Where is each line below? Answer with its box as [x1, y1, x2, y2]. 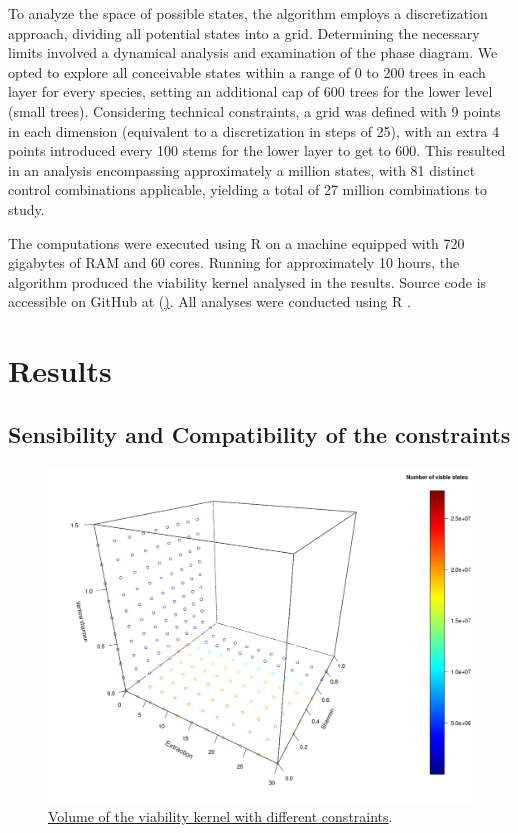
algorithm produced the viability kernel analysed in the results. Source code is [8, 271, 487, 292]
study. [8, 198, 45, 219]
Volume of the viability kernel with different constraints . [48, 805, 393, 826]
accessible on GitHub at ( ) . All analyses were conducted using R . [8, 291, 411, 312]
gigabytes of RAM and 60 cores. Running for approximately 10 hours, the [8, 252, 460, 273]
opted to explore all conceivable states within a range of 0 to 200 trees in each [8, 61, 486, 82]
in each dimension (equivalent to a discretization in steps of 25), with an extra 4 [8, 120, 500, 141]
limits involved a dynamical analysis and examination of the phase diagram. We [8, 42, 498, 63]
